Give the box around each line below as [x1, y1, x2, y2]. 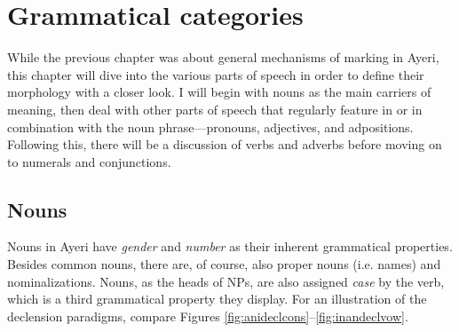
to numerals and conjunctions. [7, 152, 171, 170]
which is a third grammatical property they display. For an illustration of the [7, 289, 427, 308]
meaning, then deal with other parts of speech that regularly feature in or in [7, 99, 423, 118]
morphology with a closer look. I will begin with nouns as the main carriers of [7, 83, 431, 101]
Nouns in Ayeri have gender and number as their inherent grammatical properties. [7, 237, 453, 256]
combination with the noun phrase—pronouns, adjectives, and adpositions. [7, 117, 414, 136]
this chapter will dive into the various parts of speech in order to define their [7, 65, 424, 83]
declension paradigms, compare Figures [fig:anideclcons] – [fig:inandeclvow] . [7, 306, 408, 325]
